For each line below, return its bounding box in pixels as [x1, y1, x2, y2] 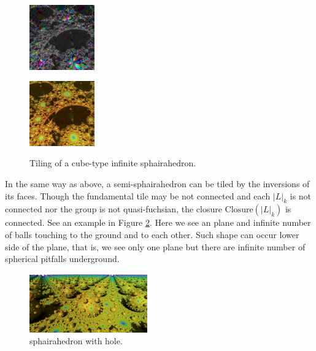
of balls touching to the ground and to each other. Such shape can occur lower [5, 228, 299, 241]
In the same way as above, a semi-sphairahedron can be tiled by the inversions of [5, 177, 310, 190]
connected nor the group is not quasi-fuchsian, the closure [5, 202, 222, 215]
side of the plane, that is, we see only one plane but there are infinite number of [5, 240, 306, 253]
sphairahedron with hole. [29, 334, 123, 347]
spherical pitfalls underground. [5, 252, 120, 265]
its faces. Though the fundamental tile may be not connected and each [5, 189, 271, 202]
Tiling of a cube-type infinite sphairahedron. [29, 156, 196, 169]
